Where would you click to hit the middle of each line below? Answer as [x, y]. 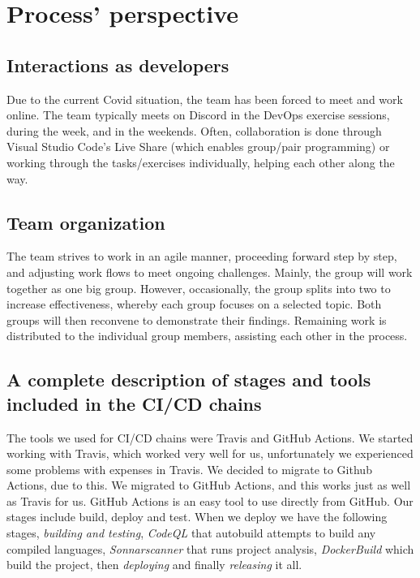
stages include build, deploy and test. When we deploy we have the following [197, 517]
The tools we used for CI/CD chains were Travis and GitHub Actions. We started [210, 437]
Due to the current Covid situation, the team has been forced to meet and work [205, 99]
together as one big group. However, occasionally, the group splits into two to [199, 288]
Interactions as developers [118, 65]
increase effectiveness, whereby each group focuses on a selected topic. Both [194, 304]
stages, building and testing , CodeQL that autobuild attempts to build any [191, 533]
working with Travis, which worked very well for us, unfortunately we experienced [210, 453]
